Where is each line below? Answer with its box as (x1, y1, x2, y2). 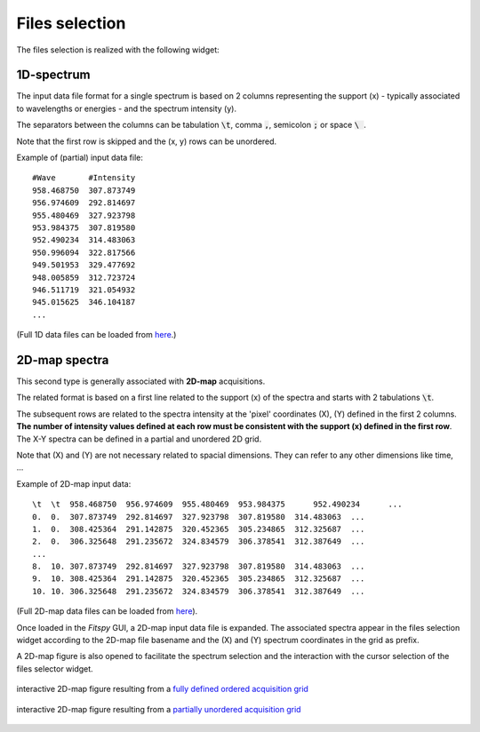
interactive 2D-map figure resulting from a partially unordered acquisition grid (16, 704, 301, 714)
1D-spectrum (16, 68, 91, 83)
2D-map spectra (16, 352, 109, 368)
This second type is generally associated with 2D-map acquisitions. (16, 376, 266, 386)
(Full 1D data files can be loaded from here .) (16, 330, 177, 340)
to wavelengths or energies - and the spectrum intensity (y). (16, 103, 237, 114)
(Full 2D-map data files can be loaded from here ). (16, 606, 198, 617)
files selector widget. (16, 663, 93, 674)
